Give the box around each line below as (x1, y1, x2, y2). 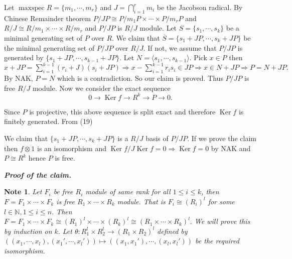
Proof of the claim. (4, 169, 71, 180)
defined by (157, 225, 188, 236)
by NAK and (211, 143, 251, 153)
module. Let (139, 23, 177, 33)
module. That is (117, 196, 166, 206)
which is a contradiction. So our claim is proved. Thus (57, 73, 223, 83)
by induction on (4, 225, 52, 236)
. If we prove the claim (187, 133, 256, 143)
